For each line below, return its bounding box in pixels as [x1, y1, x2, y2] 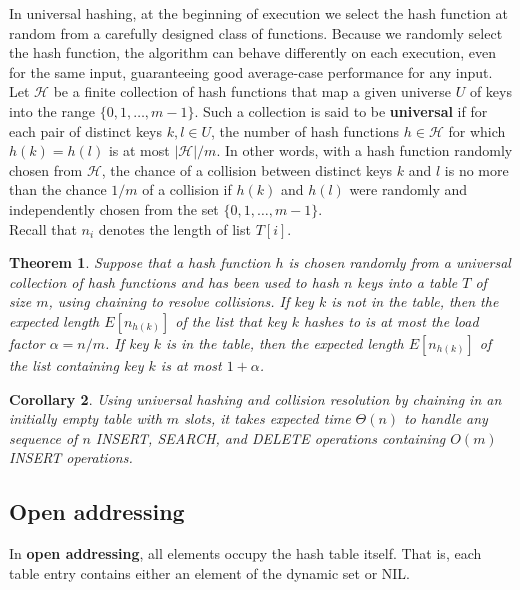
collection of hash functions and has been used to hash [9, 271, 339, 292]
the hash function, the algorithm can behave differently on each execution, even [9, 42, 497, 63]
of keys [469, 81, 512, 102]
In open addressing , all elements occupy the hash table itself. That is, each [9, 543, 482, 564]
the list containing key [9, 354, 144, 375]
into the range [9, 100, 95, 121]
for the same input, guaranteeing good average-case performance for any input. [9, 61, 493, 82]
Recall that [9, 218, 77, 239]
